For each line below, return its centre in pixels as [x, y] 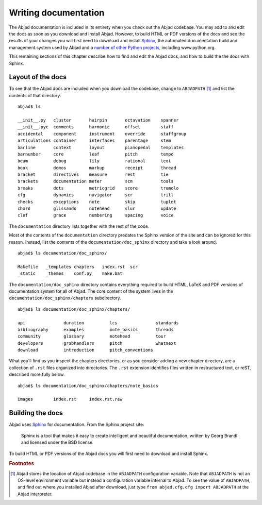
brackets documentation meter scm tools [96, 181]
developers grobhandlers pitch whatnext [97, 343]
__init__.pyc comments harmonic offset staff [96, 127]
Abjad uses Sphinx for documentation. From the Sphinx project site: [76, 424]
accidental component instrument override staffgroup [102, 134]
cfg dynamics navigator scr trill [96, 195]
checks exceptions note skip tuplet [97, 202]
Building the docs [36, 413]
